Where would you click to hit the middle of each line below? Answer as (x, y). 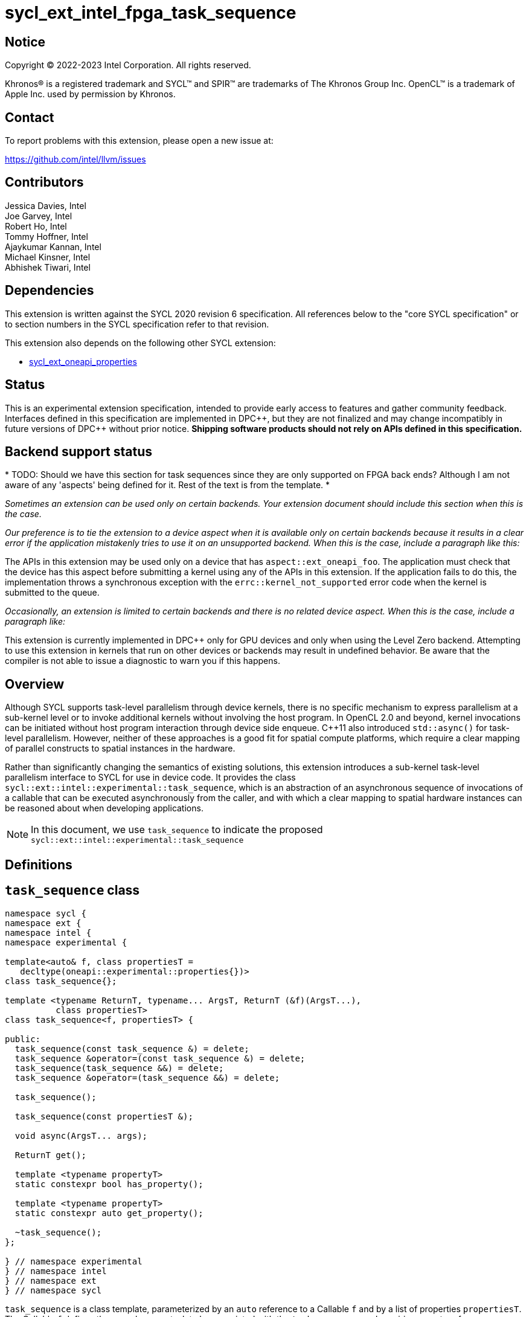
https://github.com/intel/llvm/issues (75, 159)
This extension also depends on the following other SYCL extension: (140, 343)
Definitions (39, 865)
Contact (30, 117)
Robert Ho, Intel (36, 226)
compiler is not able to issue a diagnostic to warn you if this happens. (143, 661)
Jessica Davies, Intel (46, 205)
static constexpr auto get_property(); (109, 1213)
